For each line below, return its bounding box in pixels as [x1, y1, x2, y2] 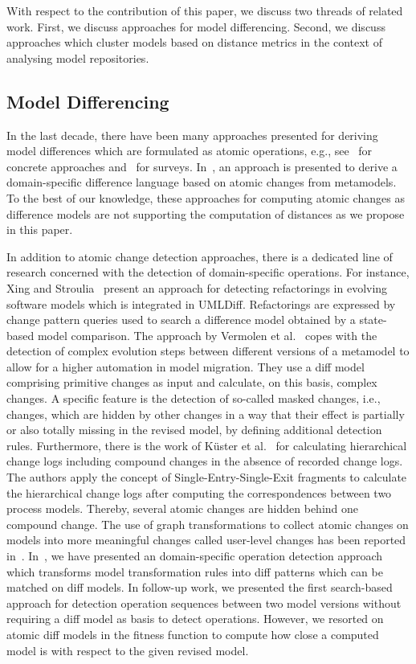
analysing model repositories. [6, 49, 149, 66]
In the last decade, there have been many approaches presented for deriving [6, 126, 378, 143]
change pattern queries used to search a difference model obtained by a [6, 311, 356, 328]
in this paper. [6, 221, 73, 238]
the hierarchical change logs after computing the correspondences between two [6, 484, 392, 501]
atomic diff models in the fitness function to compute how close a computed [6, 625, 379, 642]
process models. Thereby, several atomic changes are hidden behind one [6, 500, 359, 517]
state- [359, 311, 387, 328]
